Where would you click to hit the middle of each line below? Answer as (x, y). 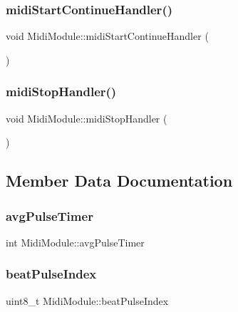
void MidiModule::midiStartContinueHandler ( (107, 36)
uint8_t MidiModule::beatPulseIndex (87, 300)
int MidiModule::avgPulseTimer (75, 242)
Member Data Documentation (119, 181)
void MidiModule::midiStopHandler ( (87, 118)
